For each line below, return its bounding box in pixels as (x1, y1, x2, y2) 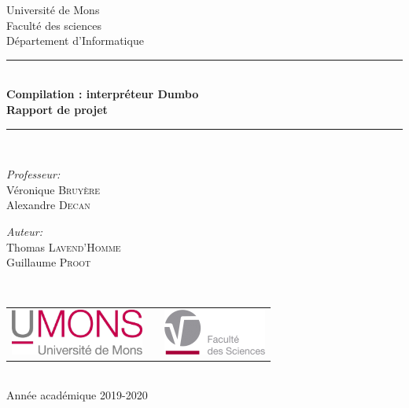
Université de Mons (6, 2, 100, 17)
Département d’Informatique (6, 32, 144, 49)
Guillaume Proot (6, 254, 91, 270)
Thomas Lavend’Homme (6, 238, 121, 255)
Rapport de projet (6, 101, 108, 117)
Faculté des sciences (6, 17, 101, 33)
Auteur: (6, 222, 43, 239)
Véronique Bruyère (6, 181, 101, 197)
